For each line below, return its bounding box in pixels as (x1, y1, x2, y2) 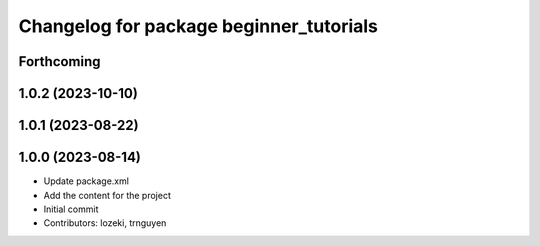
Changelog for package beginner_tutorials (18, 15, 379, 37)
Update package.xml (43, 175, 130, 187)
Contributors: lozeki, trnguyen (43, 217, 167, 229)
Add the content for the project (43, 189, 172, 201)
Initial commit (43, 203, 99, 215)
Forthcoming (18, 53, 101, 70)
